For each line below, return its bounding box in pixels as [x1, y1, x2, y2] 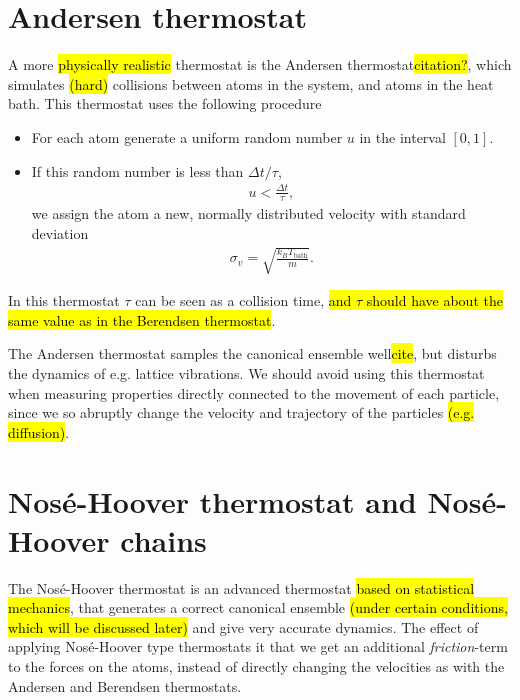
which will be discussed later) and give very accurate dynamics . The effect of [8, 616, 479, 637]
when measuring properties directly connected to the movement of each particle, [8, 382, 500, 403]
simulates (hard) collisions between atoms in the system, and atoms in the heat [8, 73, 494, 94]
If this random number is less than [31, 160, 244, 181]
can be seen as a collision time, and [135, 290, 352, 311]
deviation [31, 223, 89, 244]
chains [120, 519, 207, 560]
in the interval [359, 126, 446, 147]
